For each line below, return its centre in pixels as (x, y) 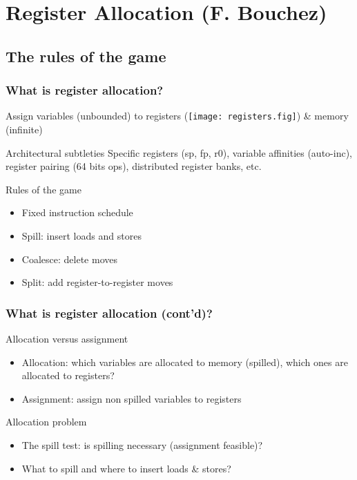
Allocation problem (46, 422)
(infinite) (24, 129)
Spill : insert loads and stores (81, 236)
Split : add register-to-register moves (97, 282)
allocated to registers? (68, 375)
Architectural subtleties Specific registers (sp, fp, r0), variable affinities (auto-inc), (179, 152)
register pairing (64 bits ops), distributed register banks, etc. (134, 166)
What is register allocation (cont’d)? (109, 313)
